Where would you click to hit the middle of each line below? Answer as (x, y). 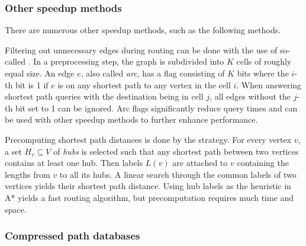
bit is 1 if (32, 84)
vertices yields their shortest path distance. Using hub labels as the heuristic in (148, 186)
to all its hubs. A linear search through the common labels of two (178, 174)
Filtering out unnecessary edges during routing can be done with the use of (141, 49)
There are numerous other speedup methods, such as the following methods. (143, 30)
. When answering (269, 84)
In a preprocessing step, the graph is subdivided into (129, 61)
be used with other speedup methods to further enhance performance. (131, 119)
